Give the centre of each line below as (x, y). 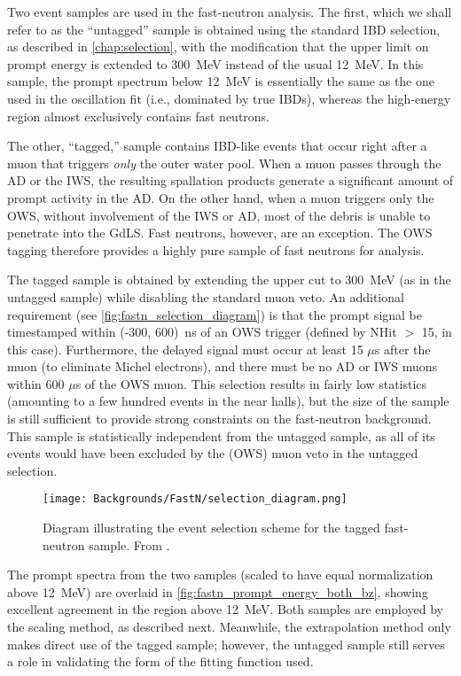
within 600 (36, 383)
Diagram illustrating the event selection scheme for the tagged (211, 528)
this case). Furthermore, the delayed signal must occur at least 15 (185, 349)
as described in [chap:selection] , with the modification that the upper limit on (218, 47)
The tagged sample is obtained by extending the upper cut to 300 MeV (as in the (229, 280)
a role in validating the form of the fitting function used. (160, 661)
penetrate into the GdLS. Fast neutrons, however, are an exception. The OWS (220, 233)
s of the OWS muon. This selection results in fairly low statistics (251, 383)
